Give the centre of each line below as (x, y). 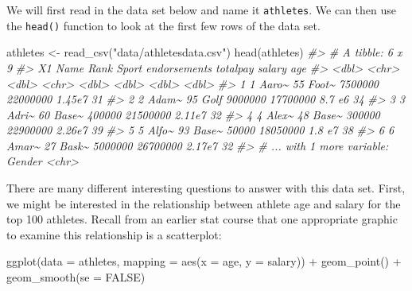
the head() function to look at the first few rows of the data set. (163, 25)
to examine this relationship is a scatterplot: (114, 234)
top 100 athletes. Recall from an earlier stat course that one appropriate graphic (202, 219)
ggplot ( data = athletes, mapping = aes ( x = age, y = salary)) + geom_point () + (204, 261)
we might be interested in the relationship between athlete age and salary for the (204, 203)
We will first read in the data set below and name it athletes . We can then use (202, 10)
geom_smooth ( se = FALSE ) (76, 277)
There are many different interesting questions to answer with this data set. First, (206, 188)
